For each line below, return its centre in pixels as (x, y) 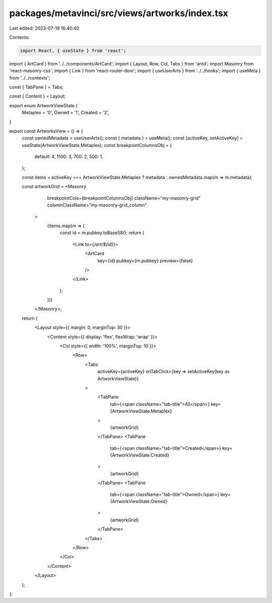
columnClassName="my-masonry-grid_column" (97, 205)
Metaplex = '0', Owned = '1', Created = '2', (65, 113)
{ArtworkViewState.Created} (140, 455)
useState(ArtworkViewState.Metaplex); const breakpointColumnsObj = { (97, 145)
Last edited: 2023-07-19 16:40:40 (44, 28)
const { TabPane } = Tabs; (37, 87)
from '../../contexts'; (30, 78)
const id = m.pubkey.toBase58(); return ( (102, 233)
